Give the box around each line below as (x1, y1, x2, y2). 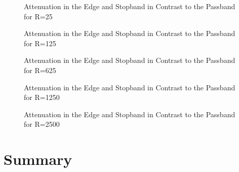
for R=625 (24, 64, 56, 75)
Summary (4, 149, 72, 169)
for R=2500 (24, 119, 60, 129)
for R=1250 (24, 92, 60, 102)
